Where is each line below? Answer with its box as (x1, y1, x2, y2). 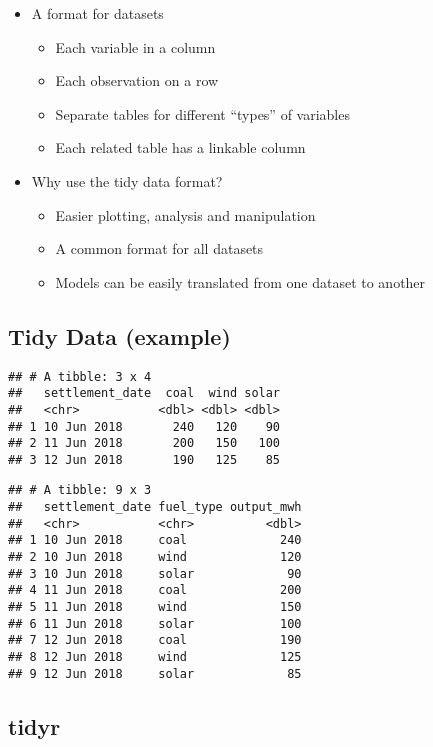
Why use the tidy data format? (31, 170, 223, 191)
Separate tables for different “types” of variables (55, 103, 350, 124)
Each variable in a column (55, 36, 216, 57)
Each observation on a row (55, 70, 219, 91)
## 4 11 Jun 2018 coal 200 (8, 583, 302, 598)
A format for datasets (31, 3, 164, 23)
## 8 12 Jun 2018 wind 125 (8, 650, 302, 665)
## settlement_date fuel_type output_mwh (8, 500, 302, 515)
